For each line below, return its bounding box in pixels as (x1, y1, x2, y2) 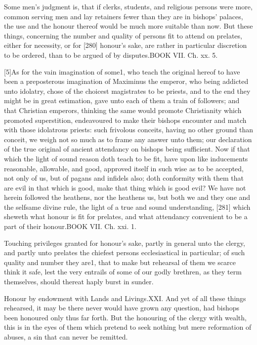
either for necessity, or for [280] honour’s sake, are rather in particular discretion (4, 40, 247, 50)
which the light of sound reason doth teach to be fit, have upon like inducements (4, 153, 248, 163)
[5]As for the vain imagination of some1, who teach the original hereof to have (4, 66, 240, 77)
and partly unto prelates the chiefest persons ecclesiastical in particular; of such (4, 247, 245, 258)
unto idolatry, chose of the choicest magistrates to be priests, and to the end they (4, 85, 251, 96)
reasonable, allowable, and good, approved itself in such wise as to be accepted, (4, 163, 244, 173)
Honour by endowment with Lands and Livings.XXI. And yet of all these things (4, 293, 246, 303)
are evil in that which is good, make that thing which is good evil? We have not (4, 182, 246, 192)
